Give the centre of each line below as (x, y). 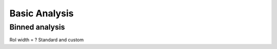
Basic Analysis (42, 13)
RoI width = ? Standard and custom (47, 40)
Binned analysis (37, 27)
